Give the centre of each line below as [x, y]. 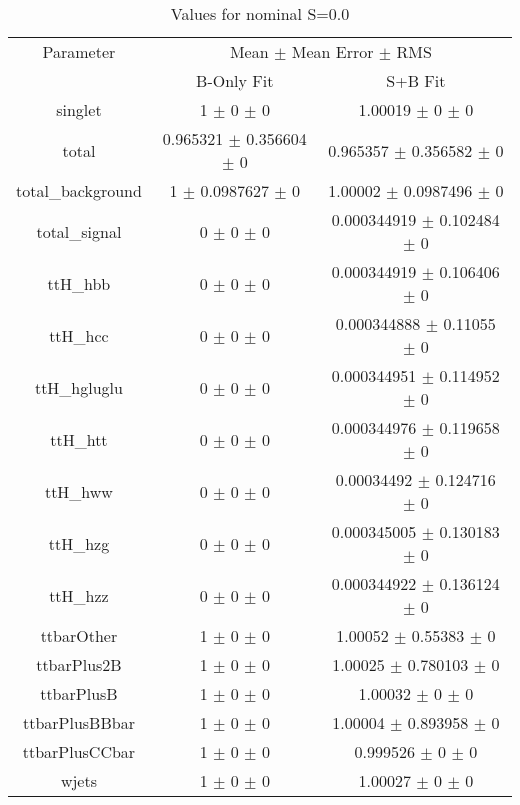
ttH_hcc [79, 335]
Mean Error [332, 51]
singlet [79, 109]
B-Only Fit [235, 80]
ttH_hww [78, 491]
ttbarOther [79, 635]
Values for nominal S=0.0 [260, 13]
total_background [79, 190]
